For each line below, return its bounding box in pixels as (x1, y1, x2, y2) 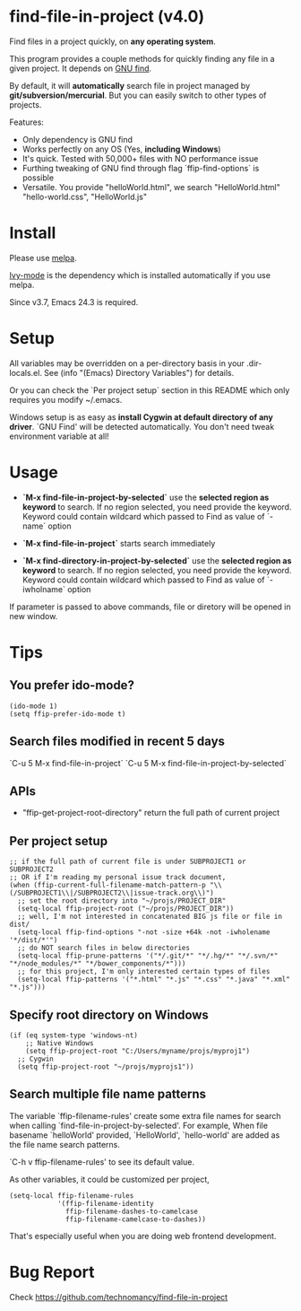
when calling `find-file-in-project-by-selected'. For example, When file (9, 1120, 269, 1131)
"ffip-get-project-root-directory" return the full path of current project (21, 808, 280, 818)
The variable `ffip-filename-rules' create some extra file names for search (9, 1110, 281, 1121)
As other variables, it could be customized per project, (9, 1174, 211, 1184)
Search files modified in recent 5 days (9, 734, 226, 749)
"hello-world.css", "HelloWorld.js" (21, 191, 148, 202)
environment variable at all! (9, 431, 109, 441)
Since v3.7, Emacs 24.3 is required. (9, 296, 139, 307)
